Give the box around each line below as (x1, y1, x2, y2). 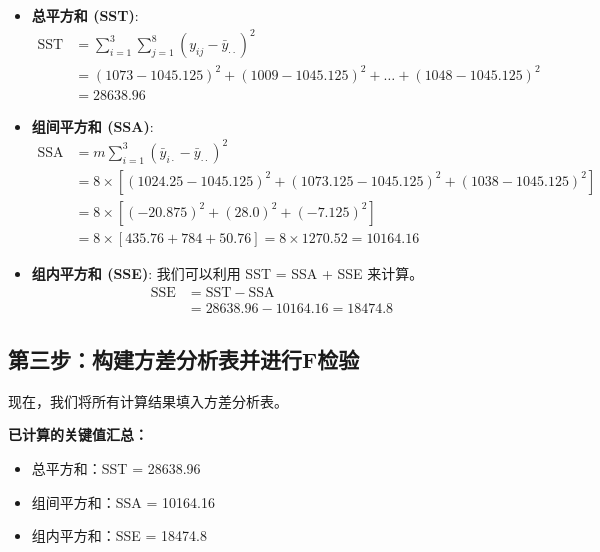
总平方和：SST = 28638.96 (31, 457, 201, 478)
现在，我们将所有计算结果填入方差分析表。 (8, 390, 288, 411)
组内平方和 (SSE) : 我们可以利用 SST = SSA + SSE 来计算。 (31, 262, 424, 283)
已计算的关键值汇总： (8, 424, 148, 445)
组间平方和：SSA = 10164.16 (31, 491, 215, 512)
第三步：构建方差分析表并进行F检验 (8, 343, 360, 374)
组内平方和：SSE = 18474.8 (31, 525, 208, 546)
